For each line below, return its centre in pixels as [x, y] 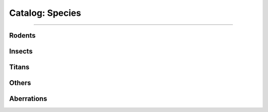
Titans [19, 67]
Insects [21, 51]
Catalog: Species [45, 13]
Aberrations [28, 99]
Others [20, 83]
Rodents [22, 35]
